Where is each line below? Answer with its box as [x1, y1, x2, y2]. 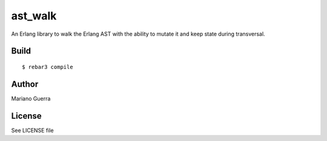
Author [11, 79, 39, 89]
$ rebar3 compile [22, 64, 73, 70]
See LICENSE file [11, 126, 54, 134]
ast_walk [11, 9, 57, 22]
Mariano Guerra [11, 94, 51, 102]
